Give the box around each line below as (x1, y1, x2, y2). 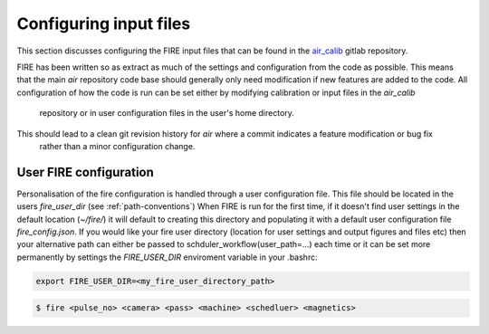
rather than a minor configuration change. (39, 140, 196, 151)
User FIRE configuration (16, 164, 154, 180)
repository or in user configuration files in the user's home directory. (39, 108, 294, 119)
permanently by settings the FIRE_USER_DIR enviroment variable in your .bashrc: (16, 252, 318, 262)
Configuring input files (16, 14, 191, 33)
